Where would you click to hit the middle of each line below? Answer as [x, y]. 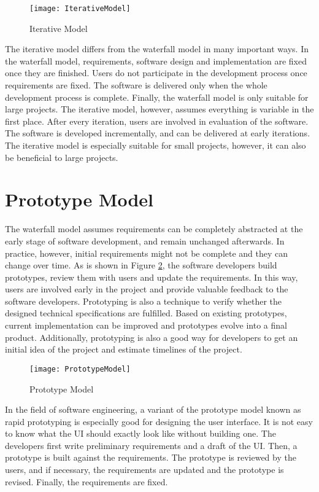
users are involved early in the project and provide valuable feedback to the [147, 289]
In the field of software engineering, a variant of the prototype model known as [153, 409]
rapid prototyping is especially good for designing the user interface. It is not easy [159, 421]
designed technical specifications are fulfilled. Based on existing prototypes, [146, 313]
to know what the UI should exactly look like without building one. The [140, 433]
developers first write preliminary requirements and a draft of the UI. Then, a [151, 445]
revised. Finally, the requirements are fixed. [86, 481]
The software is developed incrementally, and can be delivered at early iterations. [158, 133]
